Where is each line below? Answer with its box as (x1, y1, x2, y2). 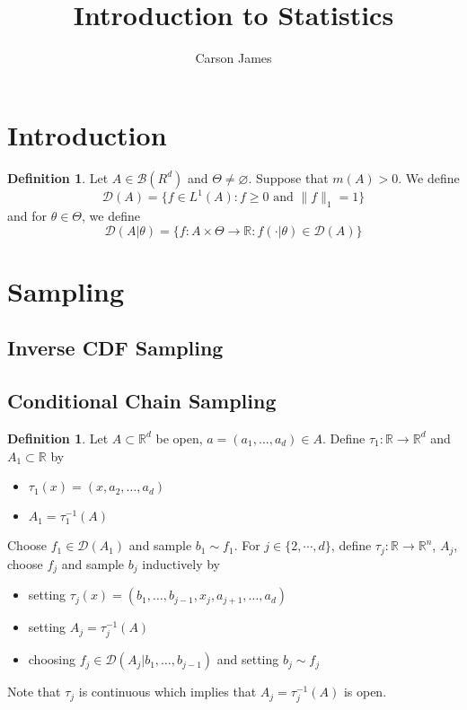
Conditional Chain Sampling (7, 387, 277, 415)
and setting (216, 650, 279, 669)
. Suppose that (248, 168, 329, 187)
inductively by (142, 554, 220, 573)
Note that (7, 682, 61, 701)
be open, (155, 428, 203, 447)
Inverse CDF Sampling (7, 334, 224, 362)
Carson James (195, 48, 272, 67)
